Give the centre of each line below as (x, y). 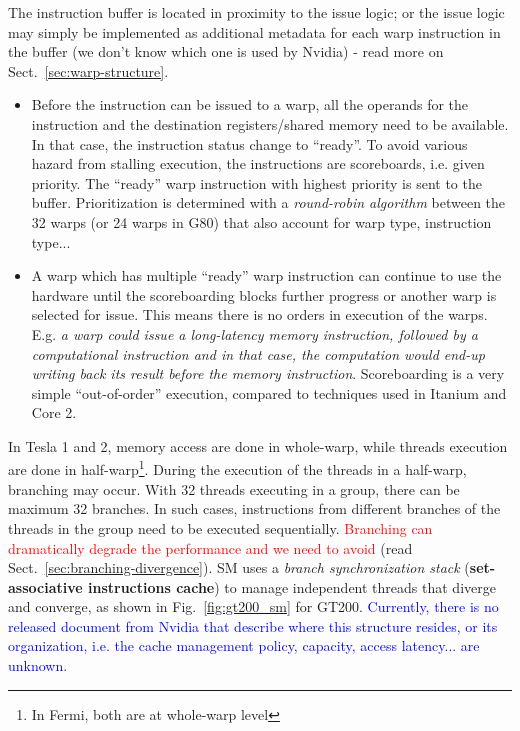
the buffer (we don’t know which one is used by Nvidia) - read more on (226, 51)
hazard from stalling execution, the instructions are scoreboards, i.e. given (258, 163)
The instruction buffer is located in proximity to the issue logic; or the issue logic (256, 12)
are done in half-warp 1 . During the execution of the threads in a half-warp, (237, 468)
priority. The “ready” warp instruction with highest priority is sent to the (256, 182)
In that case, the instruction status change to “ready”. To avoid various (249, 143)
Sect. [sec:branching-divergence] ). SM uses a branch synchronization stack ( (239, 567)
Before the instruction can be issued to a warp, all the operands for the (250, 104)
